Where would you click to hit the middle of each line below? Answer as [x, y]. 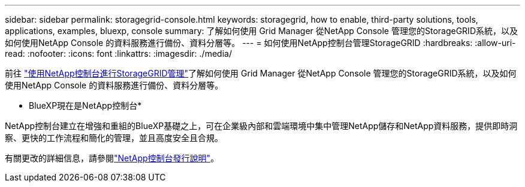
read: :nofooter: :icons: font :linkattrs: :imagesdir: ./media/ [118, 53]
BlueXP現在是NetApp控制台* [85, 105]
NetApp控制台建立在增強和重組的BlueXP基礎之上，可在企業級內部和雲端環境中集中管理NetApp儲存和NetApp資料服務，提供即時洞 [261, 126]
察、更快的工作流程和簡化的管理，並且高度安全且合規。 [114, 138]
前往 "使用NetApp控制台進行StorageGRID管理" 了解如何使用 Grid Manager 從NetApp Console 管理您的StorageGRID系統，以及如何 [261, 73]
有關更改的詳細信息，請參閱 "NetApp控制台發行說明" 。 [112, 158]
